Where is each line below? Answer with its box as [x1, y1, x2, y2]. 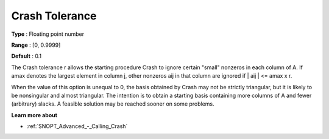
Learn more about [11, 111, 58, 118]
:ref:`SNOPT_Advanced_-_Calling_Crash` [26, 123, 128, 130]
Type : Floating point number [11, 30, 85, 38]
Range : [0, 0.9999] [11, 41, 61, 49]
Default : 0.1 [11, 52, 42, 60]
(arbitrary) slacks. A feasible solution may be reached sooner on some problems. [11, 100, 214, 107]
